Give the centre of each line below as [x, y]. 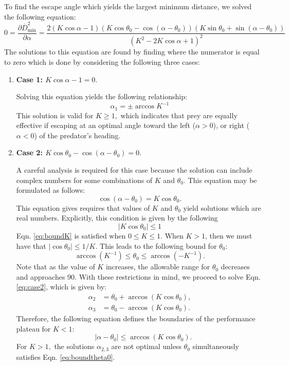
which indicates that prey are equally [179, 115]
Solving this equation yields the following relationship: [102, 96]
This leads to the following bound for [158, 245]
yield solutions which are [222, 207]
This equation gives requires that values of [83, 207]
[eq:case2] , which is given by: [61, 287]
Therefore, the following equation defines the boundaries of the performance [136, 318]
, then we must [229, 235]
